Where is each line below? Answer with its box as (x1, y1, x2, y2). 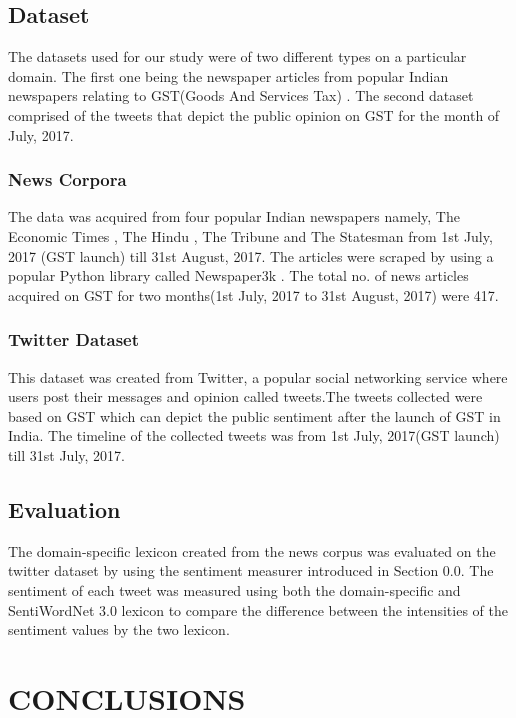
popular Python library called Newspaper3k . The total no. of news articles (8, 265, 469, 286)
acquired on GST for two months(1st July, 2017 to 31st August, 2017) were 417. (8, 284, 499, 305)
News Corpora (8, 167, 127, 192)
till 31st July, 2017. (8, 444, 125, 465)
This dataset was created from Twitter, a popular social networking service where (8, 366, 508, 387)
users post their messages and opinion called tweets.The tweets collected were (8, 386, 483, 407)
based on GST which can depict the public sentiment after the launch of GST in (8, 405, 501, 426)
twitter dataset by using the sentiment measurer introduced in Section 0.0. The (8, 560, 494, 581)
